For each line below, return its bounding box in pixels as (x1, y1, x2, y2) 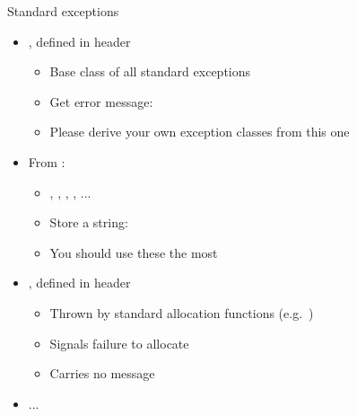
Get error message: (49, 92, 153, 111)
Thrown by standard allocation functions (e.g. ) (49, 303, 314, 322)
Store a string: (49, 213, 128, 232)
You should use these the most (49, 243, 218, 261)
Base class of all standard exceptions (49, 62, 251, 81)
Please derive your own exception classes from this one (49, 122, 350, 141)
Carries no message (49, 364, 155, 383)
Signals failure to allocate (49, 333, 189, 352)
